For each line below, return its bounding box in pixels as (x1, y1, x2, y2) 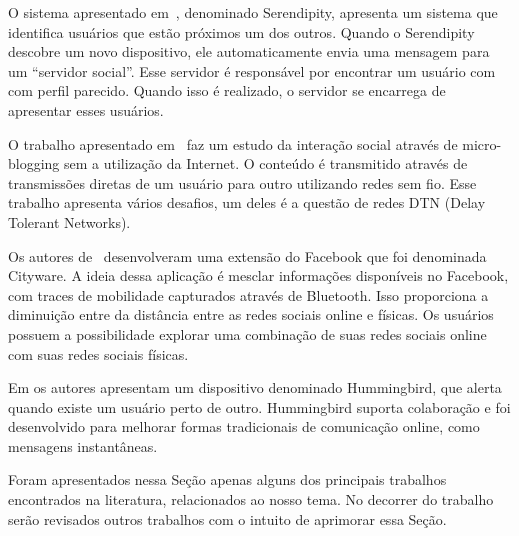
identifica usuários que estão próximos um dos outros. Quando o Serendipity (8, 21, 475, 42)
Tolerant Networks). (8, 211, 131, 232)
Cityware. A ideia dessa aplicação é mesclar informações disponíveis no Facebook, (8, 265, 509, 286)
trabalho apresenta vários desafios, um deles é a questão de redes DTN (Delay (8, 192, 486, 213)
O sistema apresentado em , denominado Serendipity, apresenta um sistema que (8, 2, 498, 22)
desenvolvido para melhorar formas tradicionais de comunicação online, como (8, 416, 480, 437)
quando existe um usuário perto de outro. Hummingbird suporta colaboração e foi (8, 396, 511, 417)
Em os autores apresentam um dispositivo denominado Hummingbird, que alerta (8, 377, 502, 398)
